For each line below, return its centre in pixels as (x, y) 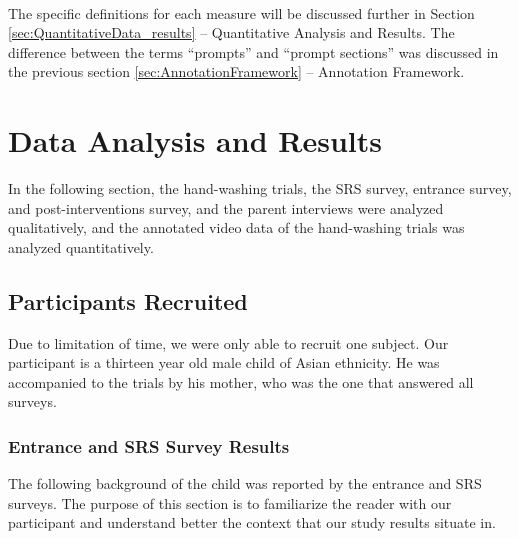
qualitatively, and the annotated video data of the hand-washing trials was (236, 227)
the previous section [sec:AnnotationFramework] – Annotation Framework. (236, 71)
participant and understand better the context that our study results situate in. (252, 522)
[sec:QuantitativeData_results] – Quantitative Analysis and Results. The (231, 32)
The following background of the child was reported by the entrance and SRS (245, 483)
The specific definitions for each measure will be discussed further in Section (241, 12)
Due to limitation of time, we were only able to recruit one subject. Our (228, 342)
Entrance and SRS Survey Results (149, 445)
